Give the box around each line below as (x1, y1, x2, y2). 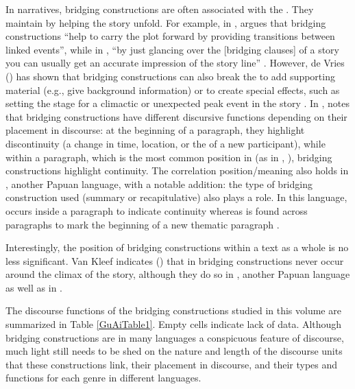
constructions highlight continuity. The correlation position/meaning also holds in (5, 163, 349, 178)
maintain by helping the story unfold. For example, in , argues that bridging (5, 15, 326, 30)
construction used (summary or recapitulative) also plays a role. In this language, (5, 190, 347, 204)
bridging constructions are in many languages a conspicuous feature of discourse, (5, 330, 344, 344)
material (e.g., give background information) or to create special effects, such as (5, 82, 340, 97)
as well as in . (5, 280, 62, 294)
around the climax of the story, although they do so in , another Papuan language (5, 267, 350, 281)
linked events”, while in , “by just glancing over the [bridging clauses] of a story (5, 42, 340, 56)
